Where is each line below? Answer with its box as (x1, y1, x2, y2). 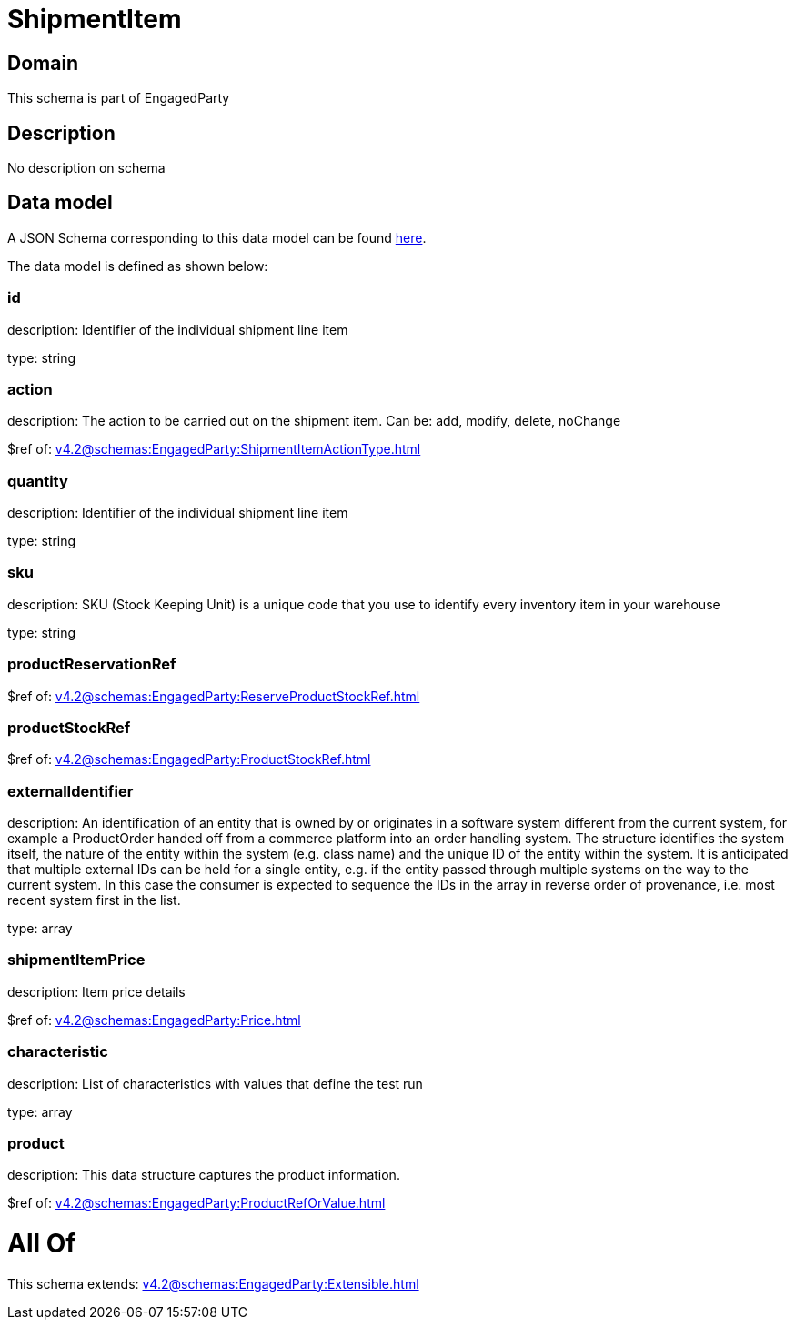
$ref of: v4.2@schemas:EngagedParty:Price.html (7, 1011, 301, 1028)
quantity (7, 471, 68, 490)
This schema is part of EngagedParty (7, 90, 230, 106)
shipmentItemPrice (7, 950, 146, 970)
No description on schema (7, 160, 166, 176)
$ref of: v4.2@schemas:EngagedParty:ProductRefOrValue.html (7, 1195, 386, 1211)
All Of (7, 1228, 76, 1260)
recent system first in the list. (7, 892, 181, 909)
